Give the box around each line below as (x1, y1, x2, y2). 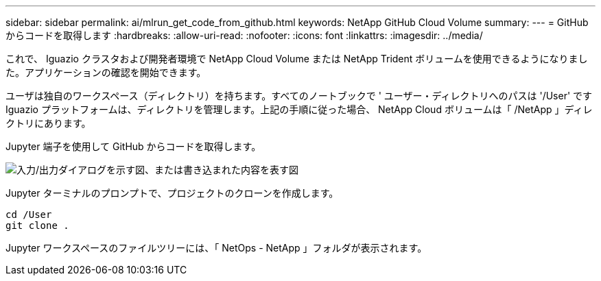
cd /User (5, 209, 52, 220)
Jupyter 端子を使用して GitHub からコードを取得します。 (5, 140, 261, 152)
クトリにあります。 (5, 117, 91, 129)
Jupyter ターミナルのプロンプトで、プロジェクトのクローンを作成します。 (5, 187, 339, 199)
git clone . (5, 220, 69, 231)
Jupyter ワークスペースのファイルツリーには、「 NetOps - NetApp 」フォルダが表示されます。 (5, 242, 427, 254)
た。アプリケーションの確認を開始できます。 (5, 66, 207, 78)
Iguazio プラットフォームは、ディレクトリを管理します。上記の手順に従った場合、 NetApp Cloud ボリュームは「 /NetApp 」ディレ (5, 103, 593, 115)
